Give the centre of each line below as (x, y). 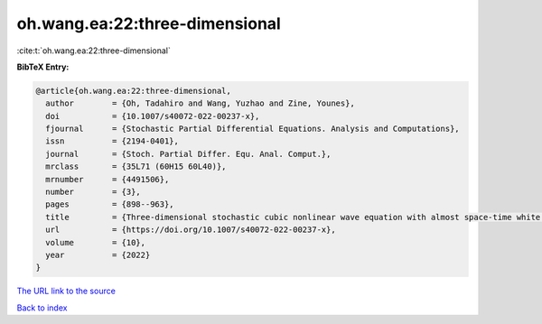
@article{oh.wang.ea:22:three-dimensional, (134, 91)
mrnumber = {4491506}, (107, 179)
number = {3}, (93, 192)
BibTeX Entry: (43, 67)
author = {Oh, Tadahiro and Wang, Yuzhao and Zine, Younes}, (201, 103)
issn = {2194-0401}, (112, 141)
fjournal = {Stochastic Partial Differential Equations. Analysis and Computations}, (252, 129)
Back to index (42, 308)
